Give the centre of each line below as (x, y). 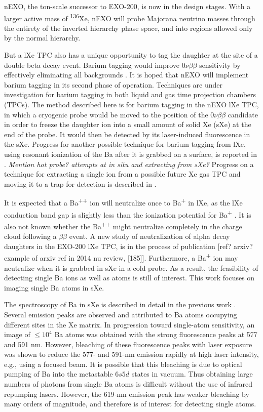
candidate (243, 114)
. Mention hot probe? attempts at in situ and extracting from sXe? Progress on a (129, 164)
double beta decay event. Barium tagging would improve (92, 65)
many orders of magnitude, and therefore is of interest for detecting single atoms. (130, 404)
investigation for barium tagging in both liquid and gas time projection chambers (130, 94)
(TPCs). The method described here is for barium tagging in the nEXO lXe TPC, (131, 104)
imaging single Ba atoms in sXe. (54, 287)
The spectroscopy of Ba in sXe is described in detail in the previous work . (120, 304)
